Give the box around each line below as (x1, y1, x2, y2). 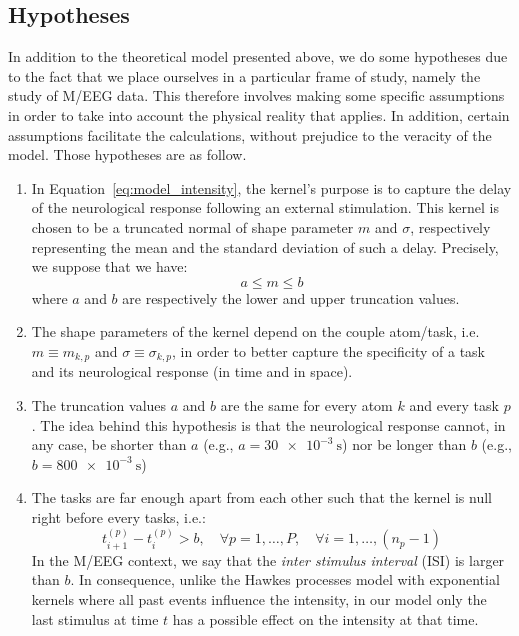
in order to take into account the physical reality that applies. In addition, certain (8, 104, 510, 125)
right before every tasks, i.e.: (31, 506, 206, 527)
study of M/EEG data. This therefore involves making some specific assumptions (8, 85, 505, 106)
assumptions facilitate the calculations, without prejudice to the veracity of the (8, 124, 492, 145)
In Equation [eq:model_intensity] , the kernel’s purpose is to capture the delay (31, 177, 512, 198)
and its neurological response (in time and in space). (31, 361, 353, 382)
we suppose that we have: (31, 256, 188, 277)
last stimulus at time (31, 608, 159, 629)
